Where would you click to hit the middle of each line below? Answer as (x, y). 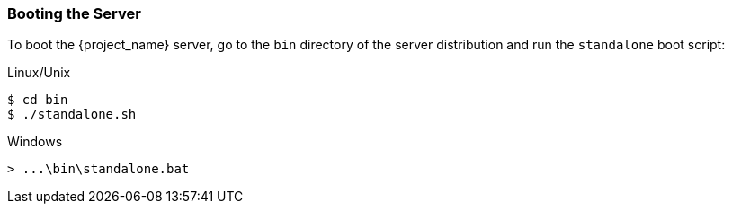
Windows (35, 142)
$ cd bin (38, 100)
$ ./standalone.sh (72, 114)
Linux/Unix (39, 73)
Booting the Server (74, 13)
